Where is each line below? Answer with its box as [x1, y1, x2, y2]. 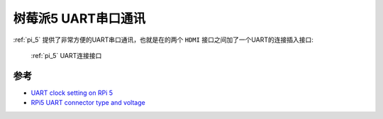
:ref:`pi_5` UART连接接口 [30, 51, 102, 59]
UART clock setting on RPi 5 [30, 89, 113, 97]
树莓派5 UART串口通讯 [13, 11, 145, 26]
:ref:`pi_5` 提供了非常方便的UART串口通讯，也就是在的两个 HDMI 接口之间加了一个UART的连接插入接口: [13, 35, 313, 44]
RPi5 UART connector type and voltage [30, 98, 145, 107]
